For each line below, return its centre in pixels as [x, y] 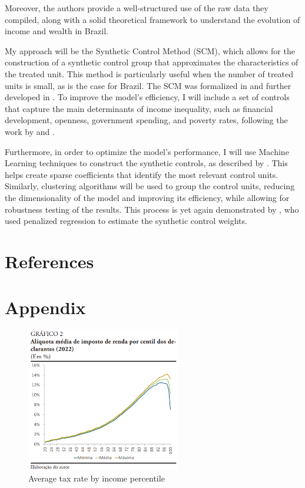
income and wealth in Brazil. [57, 31]
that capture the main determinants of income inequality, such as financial [139, 108]
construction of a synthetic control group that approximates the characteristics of [152, 62]
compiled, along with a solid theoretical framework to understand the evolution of [152, 19]
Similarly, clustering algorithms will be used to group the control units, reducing [150, 186]
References [49, 261]
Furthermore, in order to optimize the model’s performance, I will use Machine [147, 151]
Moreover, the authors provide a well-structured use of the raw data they [137, 8]
